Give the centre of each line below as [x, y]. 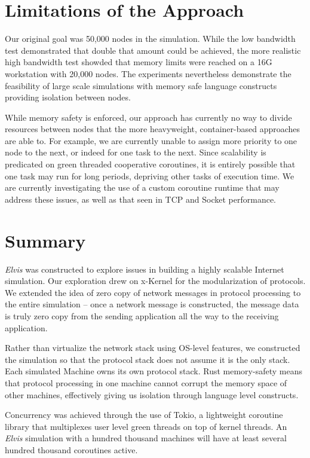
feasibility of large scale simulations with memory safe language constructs [141, 85]
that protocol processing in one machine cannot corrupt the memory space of [146, 382]
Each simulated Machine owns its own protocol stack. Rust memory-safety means [154, 371]
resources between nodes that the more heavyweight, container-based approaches [153, 129]
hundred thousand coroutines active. [71, 449]
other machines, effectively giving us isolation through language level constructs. [152, 394]
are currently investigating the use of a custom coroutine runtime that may [142, 187]
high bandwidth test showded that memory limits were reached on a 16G [139, 62]
